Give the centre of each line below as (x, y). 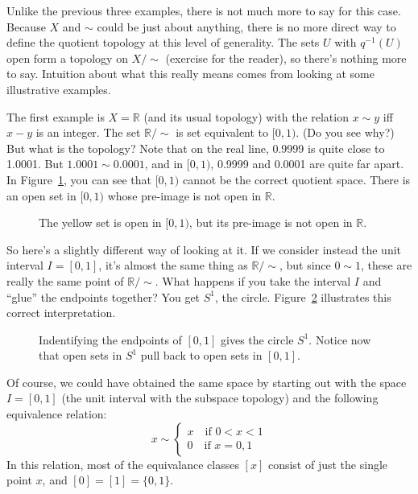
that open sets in (81, 355)
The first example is (56, 116)
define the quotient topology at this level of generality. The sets (163, 42)
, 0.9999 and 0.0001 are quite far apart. (307, 164)
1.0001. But (35, 164)
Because (26, 26)
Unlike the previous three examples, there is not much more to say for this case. (204, 10)
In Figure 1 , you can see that (79, 179)
